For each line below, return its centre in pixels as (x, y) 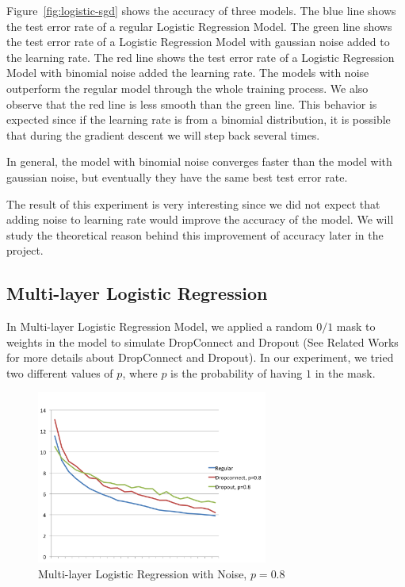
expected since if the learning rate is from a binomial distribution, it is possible (199, 119)
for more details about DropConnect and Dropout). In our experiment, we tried (200, 357)
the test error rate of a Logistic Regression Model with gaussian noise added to (198, 42)
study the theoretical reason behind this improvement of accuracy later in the (195, 234)
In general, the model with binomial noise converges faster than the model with (199, 161)
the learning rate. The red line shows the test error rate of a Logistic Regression (201, 57)
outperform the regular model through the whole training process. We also (187, 88)
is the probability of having (237, 372)
